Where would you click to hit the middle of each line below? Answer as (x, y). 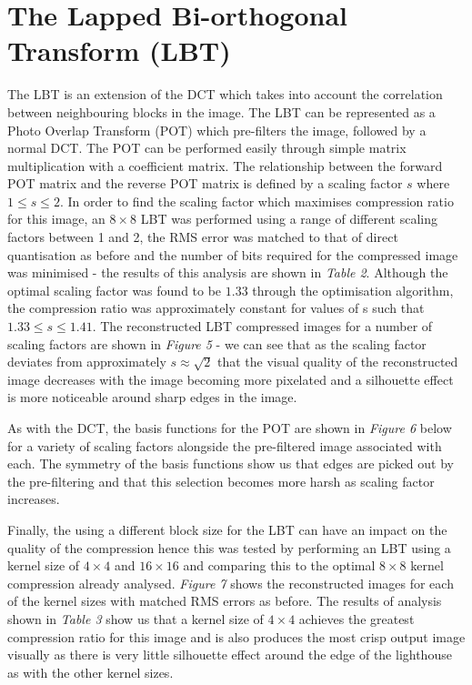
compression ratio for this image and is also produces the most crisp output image (236, 636)
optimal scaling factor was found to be (115, 290)
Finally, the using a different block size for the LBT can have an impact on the (227, 529)
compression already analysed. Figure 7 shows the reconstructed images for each (231, 583)
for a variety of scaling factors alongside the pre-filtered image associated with (225, 445)
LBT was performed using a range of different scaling (289, 219)
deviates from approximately (87, 362)
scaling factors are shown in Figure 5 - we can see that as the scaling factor (217, 343)
